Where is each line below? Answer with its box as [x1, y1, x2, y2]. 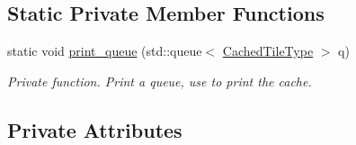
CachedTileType [222, 41, 314, 60]
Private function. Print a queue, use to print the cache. [7, 71, 312, 90]
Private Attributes [7, 115, 182, 143]
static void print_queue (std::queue [7, 41, 202, 60]
